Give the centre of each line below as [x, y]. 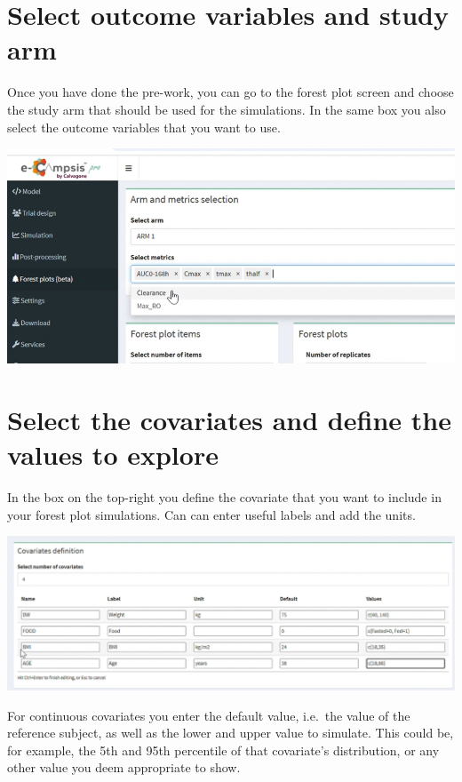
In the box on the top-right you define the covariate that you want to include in [224, 497]
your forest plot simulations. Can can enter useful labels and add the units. [211, 514]
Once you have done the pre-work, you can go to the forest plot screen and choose [231, 92]
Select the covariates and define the [229, 419]
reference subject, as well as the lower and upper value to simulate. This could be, [231, 733]
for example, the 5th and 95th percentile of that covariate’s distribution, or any [223, 750]
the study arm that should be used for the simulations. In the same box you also [227, 109]
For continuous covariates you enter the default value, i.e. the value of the [209, 715]
